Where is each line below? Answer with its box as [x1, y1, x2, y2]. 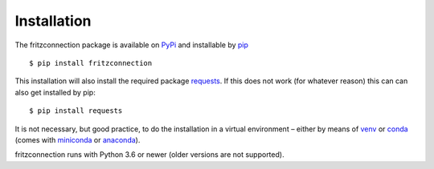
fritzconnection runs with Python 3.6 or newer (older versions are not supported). [14, 150, 285, 159]
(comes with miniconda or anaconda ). [14, 135, 141, 144]
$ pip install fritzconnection [29, 58, 153, 67]
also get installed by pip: [14, 87, 96, 97]
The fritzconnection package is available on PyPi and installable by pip [14, 40, 249, 50]
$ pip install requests [29, 107, 123, 115]
